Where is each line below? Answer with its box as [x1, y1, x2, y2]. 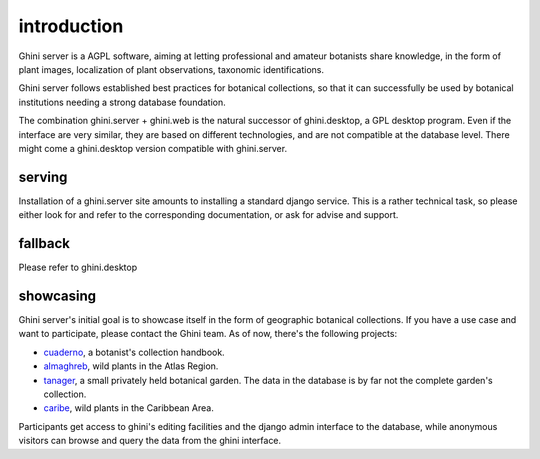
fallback [18, 235, 70, 252]
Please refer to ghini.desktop [18, 261, 138, 274]
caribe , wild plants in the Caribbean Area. [43, 402, 214, 414]
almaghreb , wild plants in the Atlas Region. [43, 360, 219, 372]
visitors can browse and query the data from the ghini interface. [18, 435, 282, 447]
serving [18, 168, 68, 185]
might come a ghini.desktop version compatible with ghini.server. [18, 142, 288, 154]
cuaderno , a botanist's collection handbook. [43, 346, 225, 358]
